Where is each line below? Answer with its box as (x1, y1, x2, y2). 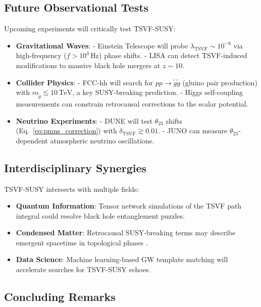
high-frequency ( (16, 50, 67, 61)
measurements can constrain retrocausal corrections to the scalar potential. (16, 98, 248, 109)
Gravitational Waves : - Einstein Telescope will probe (16, 40, 188, 50)
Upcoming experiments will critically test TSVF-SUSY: (4, 23, 176, 34)
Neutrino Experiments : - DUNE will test (16, 115, 153, 126)
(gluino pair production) (182, 77, 257, 87)
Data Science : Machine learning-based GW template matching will (16, 254, 228, 265)
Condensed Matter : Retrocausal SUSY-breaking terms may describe (16, 227, 236, 238)
